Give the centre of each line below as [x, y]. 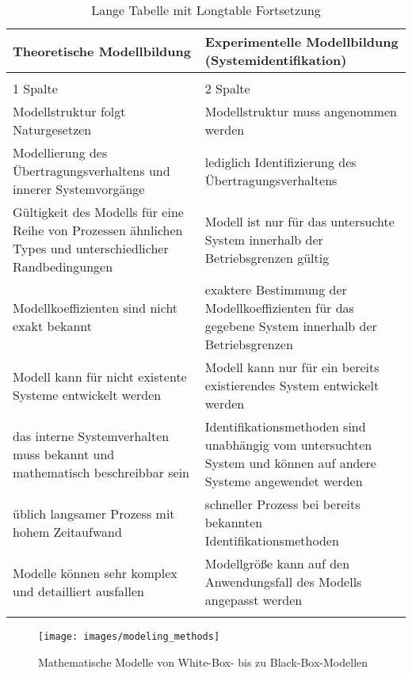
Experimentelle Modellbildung [301, 42]
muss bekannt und [64, 454]
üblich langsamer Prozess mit [94, 513]
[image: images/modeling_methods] [129, 637]
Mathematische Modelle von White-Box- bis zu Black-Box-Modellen [203, 662]
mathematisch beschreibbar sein [101, 472]
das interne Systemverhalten [91, 435]
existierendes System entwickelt [292, 385]
